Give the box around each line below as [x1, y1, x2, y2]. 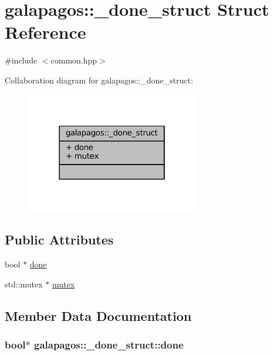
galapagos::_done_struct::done [34, 337, 184, 352]
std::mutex [5, 277, 43, 290]
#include [5, 54, 38, 66]
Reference [5, 20, 86, 44]
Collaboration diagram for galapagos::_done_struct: [5, 73, 193, 86]
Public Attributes [5, 230, 114, 249]
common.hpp [50, 54, 97, 66]
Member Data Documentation [5, 306, 192, 324]
